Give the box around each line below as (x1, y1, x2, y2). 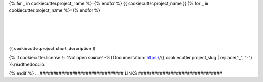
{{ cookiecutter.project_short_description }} (9, 46, 96, 51)
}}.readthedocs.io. (9, 61, 46, 67)
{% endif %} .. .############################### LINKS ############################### (9, 70, 222, 76)
